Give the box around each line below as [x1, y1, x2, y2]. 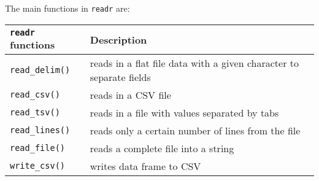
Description [90, 32, 147, 47]
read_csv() [10, 90, 60, 100]
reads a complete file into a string [90, 141, 234, 155]
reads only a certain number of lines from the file [90, 123, 301, 137]
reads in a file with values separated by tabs [90, 105, 279, 120]
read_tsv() [10, 107, 60, 118]
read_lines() [10, 125, 71, 136]
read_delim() [10, 64, 71, 75]
